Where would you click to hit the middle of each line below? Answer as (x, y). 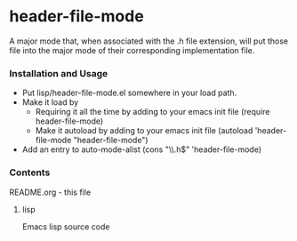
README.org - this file (50, 192)
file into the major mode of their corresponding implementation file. (132, 50)
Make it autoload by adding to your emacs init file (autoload (144, 131)
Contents (30, 173)
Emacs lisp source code (66, 226)
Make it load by (50, 102)
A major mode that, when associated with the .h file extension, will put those (149, 41)
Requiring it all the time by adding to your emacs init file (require (153, 112)
